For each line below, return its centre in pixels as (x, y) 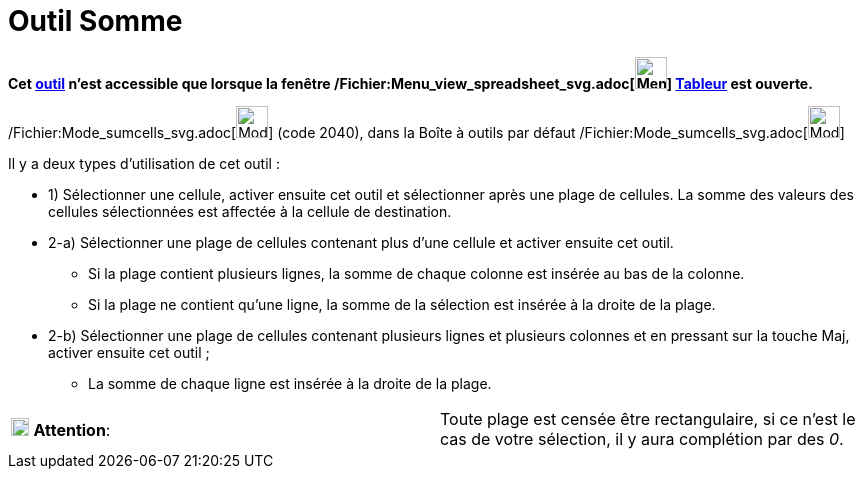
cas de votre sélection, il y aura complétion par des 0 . (642, 438)
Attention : (72, 429)
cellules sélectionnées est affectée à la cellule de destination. (250, 211)
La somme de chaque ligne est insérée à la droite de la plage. (290, 383)
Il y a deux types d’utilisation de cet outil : (144, 163)
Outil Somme (95, 21)
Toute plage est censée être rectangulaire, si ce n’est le (648, 418)
